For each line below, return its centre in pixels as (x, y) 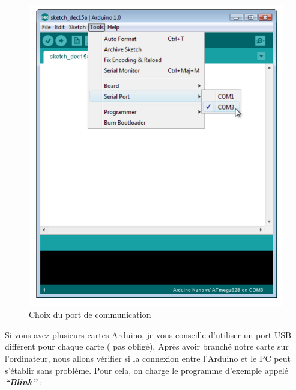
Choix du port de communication (90, 314)
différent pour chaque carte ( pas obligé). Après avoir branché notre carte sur (147, 346)
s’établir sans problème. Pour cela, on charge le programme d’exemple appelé (146, 370)
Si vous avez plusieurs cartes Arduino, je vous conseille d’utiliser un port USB (148, 334)
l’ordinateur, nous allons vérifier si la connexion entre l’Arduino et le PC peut (148, 358)
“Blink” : (24, 382)
